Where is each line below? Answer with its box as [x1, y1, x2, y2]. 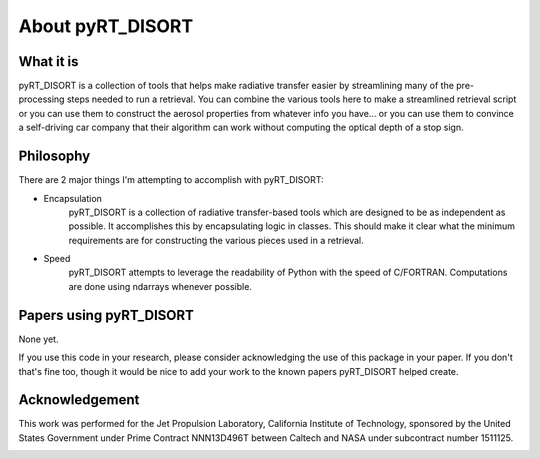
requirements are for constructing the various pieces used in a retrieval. [68, 234, 364, 246]
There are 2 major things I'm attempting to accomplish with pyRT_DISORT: [18, 174, 324, 186]
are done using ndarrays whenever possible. [68, 280, 252, 292]
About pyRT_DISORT [18, 15, 194, 37]
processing [18, 93, 65, 105]
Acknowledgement [18, 391, 140, 409]
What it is [18, 53, 79, 70]
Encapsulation [43, 192, 102, 204]
